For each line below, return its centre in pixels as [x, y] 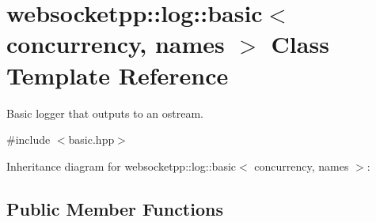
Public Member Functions [115, 208]
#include [28, 139]
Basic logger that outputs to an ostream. [105, 113]
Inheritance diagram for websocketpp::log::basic [122, 166]
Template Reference [118, 75]
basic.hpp [91, 139]
